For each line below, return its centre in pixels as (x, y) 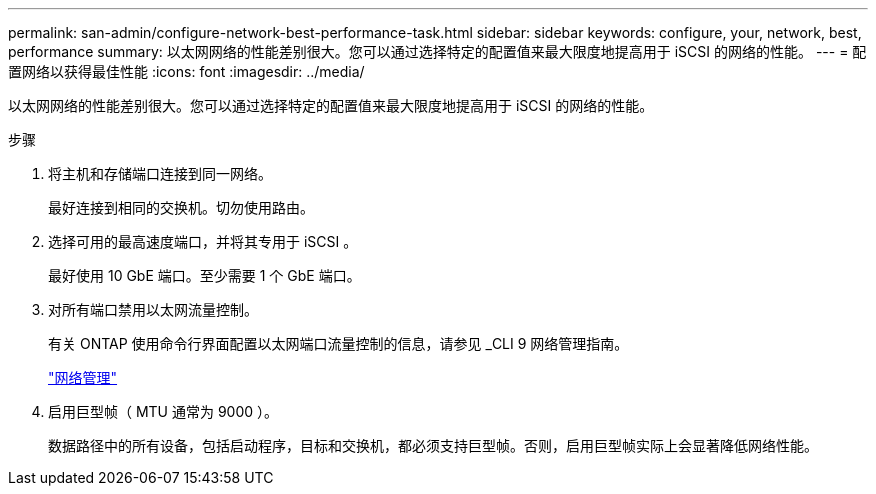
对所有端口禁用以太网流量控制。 (153, 309)
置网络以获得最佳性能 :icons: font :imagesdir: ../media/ (186, 71)
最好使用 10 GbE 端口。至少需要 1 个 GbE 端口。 (204, 275)
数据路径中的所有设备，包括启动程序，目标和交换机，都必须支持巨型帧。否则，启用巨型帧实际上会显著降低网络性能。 (433, 445)
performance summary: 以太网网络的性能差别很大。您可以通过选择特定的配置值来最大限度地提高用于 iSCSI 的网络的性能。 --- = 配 (437, 51)
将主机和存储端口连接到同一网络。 (160, 173)
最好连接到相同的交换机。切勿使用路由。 (181, 207)
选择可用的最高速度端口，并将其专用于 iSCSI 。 (203, 241)
